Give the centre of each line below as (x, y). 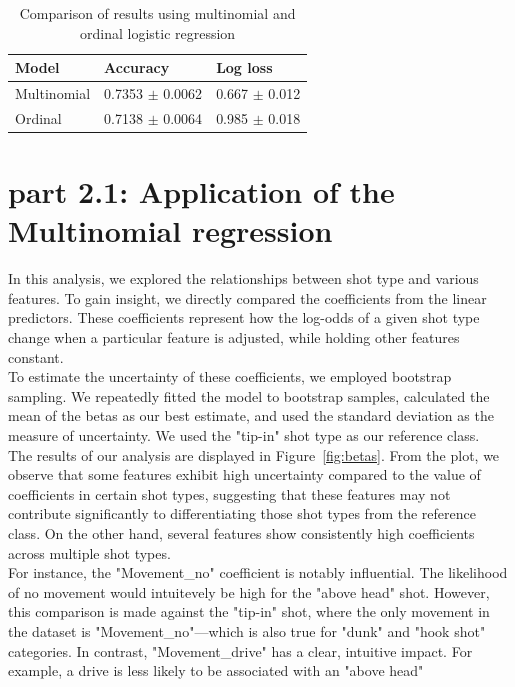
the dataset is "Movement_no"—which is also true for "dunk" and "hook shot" (247, 630)
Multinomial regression (170, 230)
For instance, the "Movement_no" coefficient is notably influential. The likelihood (258, 572)
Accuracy (137, 67)
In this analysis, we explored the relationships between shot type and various (243, 278)
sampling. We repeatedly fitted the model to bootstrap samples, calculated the (249, 395)
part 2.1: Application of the (201, 191)
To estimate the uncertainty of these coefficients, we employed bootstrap (230, 376)
